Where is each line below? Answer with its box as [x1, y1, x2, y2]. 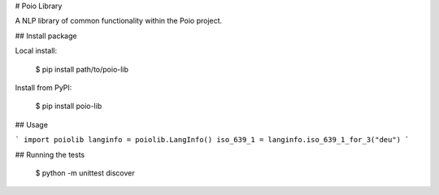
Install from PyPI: [15, 82, 72, 93]
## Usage [15, 119, 49, 129]
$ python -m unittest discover [35, 167, 135, 178]
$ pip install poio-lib [35, 102, 102, 111]
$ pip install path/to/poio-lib [35, 64, 129, 74]
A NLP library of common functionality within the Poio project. [15, 16, 223, 26]
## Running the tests [15, 149, 85, 159]
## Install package [15, 31, 77, 41]
